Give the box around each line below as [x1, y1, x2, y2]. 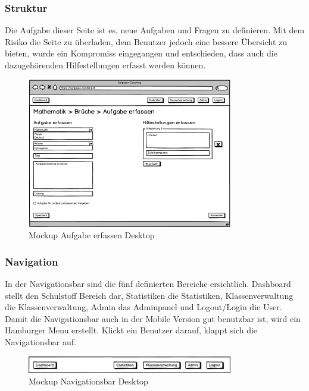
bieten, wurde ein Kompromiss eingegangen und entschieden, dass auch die [5, 47, 277, 59]
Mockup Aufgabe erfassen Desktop [29, 229, 155, 241]
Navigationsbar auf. [5, 335, 76, 348]
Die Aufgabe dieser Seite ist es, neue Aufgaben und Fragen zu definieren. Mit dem [5, 24, 305, 36]
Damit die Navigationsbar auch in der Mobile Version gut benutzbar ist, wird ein [5, 312, 301, 324]
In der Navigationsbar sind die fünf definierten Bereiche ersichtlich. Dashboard [5, 278, 291, 289]
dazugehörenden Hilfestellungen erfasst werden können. [5, 59, 206, 71]
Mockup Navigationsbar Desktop [29, 375, 148, 387]
